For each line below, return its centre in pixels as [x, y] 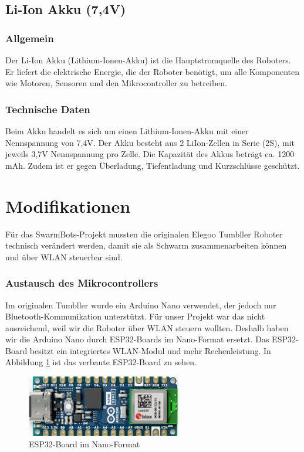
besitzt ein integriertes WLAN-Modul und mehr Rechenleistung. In [150, 350]
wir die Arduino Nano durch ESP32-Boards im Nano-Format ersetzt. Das [137, 339]
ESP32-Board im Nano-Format [85, 444]
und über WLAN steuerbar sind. [64, 256]
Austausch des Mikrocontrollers [82, 283]
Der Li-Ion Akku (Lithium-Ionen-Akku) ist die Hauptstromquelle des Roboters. [148, 60]
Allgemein [30, 38]
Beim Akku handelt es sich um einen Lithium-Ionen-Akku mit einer [127, 131]
